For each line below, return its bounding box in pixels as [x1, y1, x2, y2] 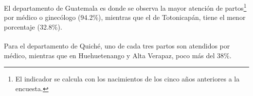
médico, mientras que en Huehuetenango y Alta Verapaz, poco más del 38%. [4, 50, 232, 60]
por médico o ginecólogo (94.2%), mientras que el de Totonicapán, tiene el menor [4, 12, 246, 22]
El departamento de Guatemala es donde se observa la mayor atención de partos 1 [4, 1, 247, 13]
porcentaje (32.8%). [4, 21, 62, 32]
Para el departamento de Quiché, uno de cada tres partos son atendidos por [4, 41, 230, 51]
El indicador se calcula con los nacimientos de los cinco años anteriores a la [15, 74, 240, 84]
